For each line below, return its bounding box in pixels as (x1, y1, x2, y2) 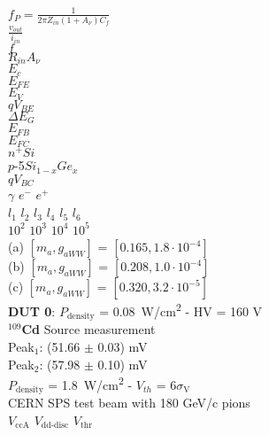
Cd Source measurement (21, 320, 156, 338)
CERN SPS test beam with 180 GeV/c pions (8, 393, 250, 412)
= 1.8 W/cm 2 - (48, 373, 133, 393)
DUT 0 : (8, 301, 56, 320)
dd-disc (41, 421, 69, 431)
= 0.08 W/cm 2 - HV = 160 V (99, 299, 263, 320)
